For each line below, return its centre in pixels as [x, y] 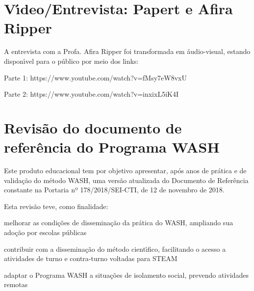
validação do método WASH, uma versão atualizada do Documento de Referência [126, 180]
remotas [16, 284]
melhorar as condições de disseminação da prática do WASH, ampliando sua [119, 223]
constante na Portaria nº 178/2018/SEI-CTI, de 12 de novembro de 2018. [114, 190]
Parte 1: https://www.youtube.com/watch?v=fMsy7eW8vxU [95, 77]
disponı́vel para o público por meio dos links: [71, 61]
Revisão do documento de [93, 127]
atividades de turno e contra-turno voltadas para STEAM [91, 258]
